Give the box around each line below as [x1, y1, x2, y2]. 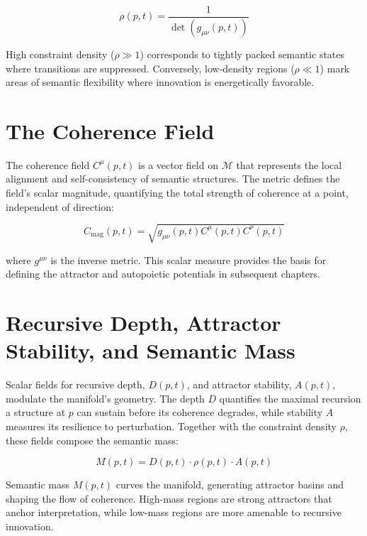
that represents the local [236, 157, 342, 172]
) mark [320, 60, 350, 75]
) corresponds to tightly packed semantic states [140, 46, 345, 61]
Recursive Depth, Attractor [6, 308, 281, 337]
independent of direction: [6, 199, 114, 214]
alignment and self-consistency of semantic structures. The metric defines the [6, 171, 340, 186]
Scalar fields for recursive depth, [6, 377, 145, 392]
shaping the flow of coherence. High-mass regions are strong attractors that [6, 491, 332, 505]
